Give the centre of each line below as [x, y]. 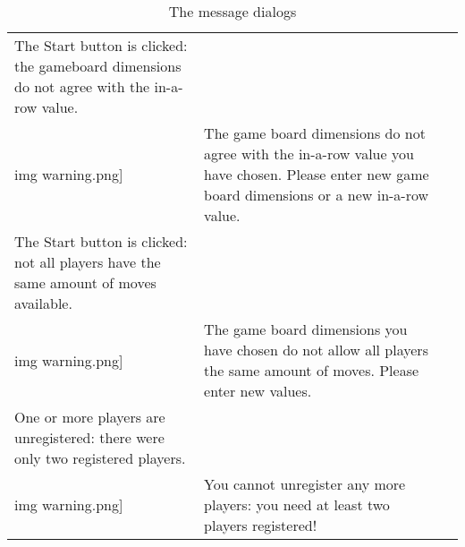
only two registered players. [100, 458]
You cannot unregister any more [305, 484]
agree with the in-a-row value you [309, 154]
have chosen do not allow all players [316, 350]
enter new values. [258, 391]
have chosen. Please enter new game [317, 174]
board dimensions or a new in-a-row [317, 195]
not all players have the [88, 262]
